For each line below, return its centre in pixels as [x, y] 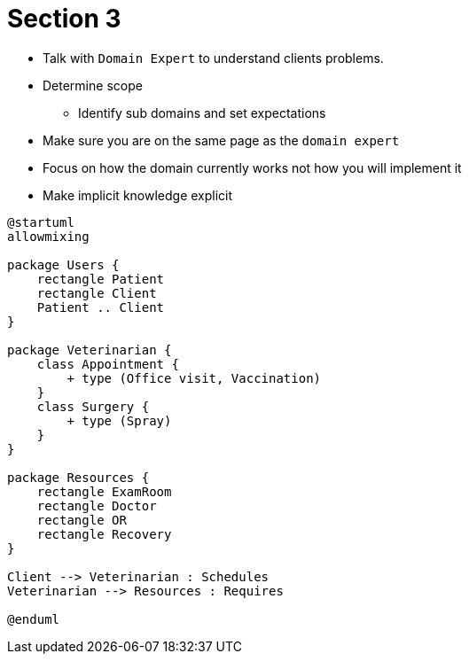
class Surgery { [93, 406]
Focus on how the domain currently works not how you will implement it [252, 167]
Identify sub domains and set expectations [202, 113]
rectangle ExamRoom [104, 491]
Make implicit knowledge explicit [138, 195]
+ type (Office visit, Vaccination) [194, 378]
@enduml [34, 619]
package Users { [63, 264]
